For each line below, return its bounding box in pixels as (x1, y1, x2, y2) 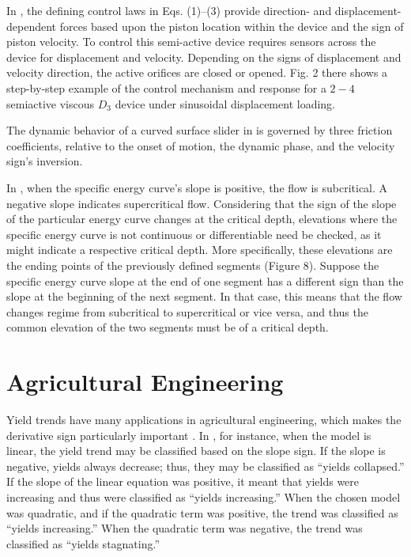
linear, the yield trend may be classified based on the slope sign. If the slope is (6, 442, 386, 459)
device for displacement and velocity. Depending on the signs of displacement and (6, 48, 402, 65)
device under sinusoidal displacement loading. (115, 95, 335, 112)
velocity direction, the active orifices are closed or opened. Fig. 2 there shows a (6, 64, 388, 81)
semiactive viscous (6, 95, 95, 112)
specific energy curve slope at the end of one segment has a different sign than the (6, 272, 404, 289)
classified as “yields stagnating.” (6, 535, 160, 551)
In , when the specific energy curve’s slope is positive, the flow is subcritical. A (6, 179, 388, 195)
